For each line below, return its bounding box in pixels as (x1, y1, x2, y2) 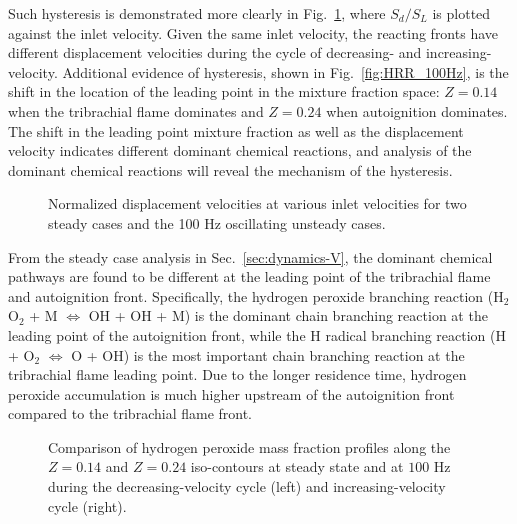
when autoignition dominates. (326, 100, 508, 121)
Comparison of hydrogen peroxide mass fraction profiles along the (48, 436, 451, 457)
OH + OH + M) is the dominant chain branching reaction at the (88, 305, 488, 326)
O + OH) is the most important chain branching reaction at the (71, 344, 465, 365)
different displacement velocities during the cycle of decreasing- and (8, 42, 422, 63)
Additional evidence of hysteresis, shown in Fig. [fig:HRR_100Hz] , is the (62, 61, 509, 82)
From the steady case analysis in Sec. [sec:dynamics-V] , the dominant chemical (8, 246, 493, 267)
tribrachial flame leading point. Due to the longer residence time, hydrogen (8, 364, 467, 385)
